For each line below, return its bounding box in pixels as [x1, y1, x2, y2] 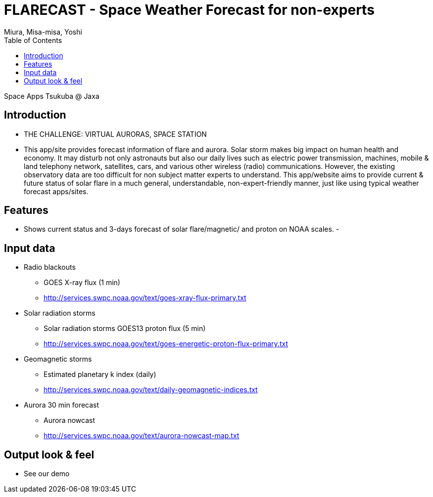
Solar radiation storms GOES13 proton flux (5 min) [44, 324, 206, 333]
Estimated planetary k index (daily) [44, 370, 156, 379]
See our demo [24, 469, 70, 478]
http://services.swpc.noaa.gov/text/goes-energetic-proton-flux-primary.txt [44, 339, 288, 348]
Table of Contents [4, 36, 62, 44]
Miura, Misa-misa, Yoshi [4, 27, 82, 36]
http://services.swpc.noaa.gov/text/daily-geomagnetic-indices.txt [44, 385, 258, 394]
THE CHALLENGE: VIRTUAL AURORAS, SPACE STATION [24, 129, 207, 138]
